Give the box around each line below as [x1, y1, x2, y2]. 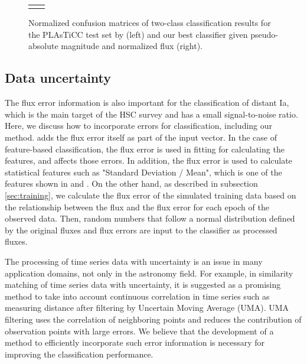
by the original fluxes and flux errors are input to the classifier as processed [5, 223, 277, 236]
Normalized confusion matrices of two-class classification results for [28, 17, 271, 29]
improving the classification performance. [5, 347, 153, 360]
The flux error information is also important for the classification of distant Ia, [5, 96, 289, 109]
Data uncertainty [5, 69, 112, 87]
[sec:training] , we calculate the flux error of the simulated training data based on [5, 188, 296, 201]
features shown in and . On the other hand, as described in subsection [5, 177, 258, 190]
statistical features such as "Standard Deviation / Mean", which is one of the [5, 165, 282, 178]
